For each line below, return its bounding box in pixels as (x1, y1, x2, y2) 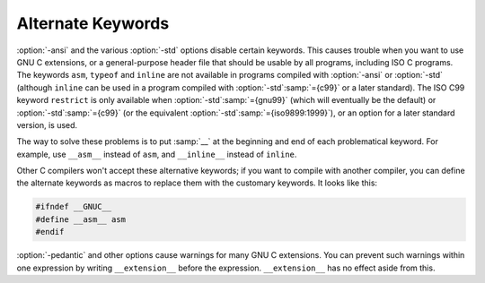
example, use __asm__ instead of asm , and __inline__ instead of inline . (16, 149, 297, 159)
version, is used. (16, 119, 78, 130)
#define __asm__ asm (35, 214, 126, 224)
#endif (35, 227, 65, 237)
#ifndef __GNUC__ (35, 202, 112, 212)
